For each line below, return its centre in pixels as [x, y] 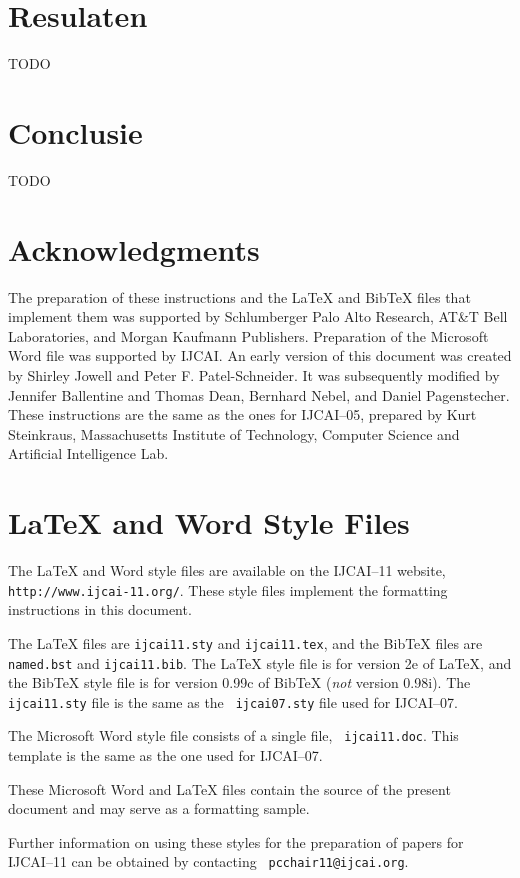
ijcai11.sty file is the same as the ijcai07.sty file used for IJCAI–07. [233, 701]
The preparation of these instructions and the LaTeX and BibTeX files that [239, 296]
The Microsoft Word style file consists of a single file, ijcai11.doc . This [233, 735]
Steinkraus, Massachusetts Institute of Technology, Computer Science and [234, 433]
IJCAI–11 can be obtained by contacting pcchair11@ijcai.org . [208, 861]
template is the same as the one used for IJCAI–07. [165, 755]
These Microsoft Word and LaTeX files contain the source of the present [229, 788]
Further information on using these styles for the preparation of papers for [236, 841]
